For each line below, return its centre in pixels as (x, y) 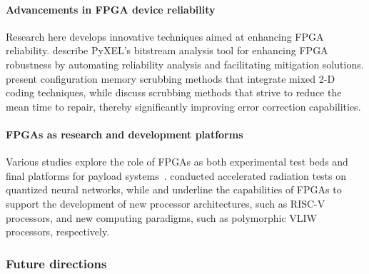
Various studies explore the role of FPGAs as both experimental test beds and (177, 162)
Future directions (56, 263)
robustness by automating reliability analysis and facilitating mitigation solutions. (185, 64)
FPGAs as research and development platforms (125, 134)
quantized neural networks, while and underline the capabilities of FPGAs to (174, 189)
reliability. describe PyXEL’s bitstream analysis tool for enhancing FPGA (167, 50)
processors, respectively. (58, 232)
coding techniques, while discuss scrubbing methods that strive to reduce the (174, 92)
